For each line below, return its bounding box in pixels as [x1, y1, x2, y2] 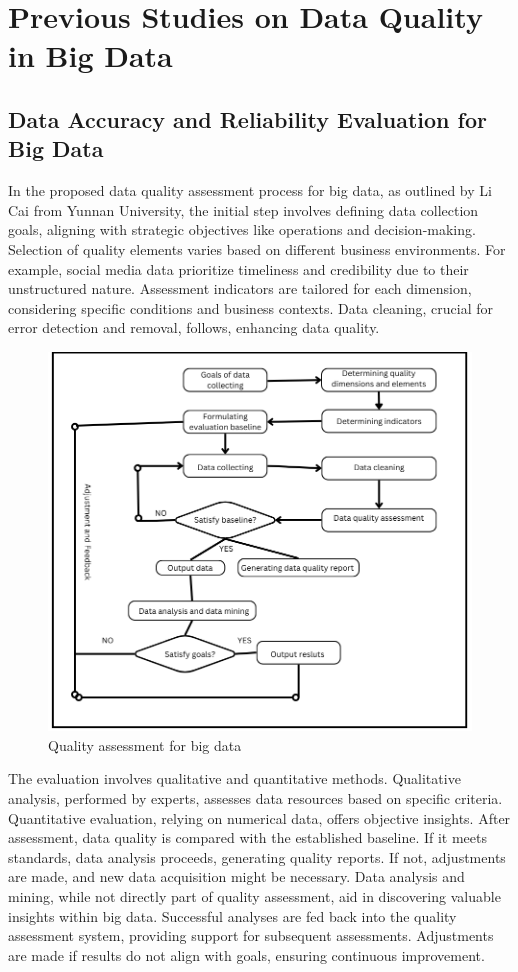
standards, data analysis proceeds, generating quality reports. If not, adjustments [8, 846, 506, 867]
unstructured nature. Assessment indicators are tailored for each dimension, [8, 278, 472, 299]
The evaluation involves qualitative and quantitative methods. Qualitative [8, 768, 461, 789]
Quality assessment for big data [48, 734, 242, 755]
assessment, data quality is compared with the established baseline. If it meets [8, 827, 488, 848]
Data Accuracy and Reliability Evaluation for [8, 103, 487, 134]
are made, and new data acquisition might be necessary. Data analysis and [8, 866, 465, 887]
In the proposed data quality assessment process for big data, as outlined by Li [8, 180, 492, 201]
